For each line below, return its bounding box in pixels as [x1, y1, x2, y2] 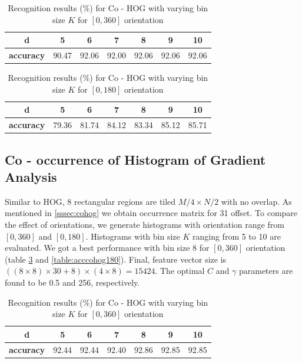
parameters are [238, 264, 293, 277]
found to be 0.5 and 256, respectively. [5, 276, 140, 288]
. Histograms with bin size [85, 230, 180, 242]
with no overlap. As [221, 195, 292, 207]
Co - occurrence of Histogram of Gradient [5, 150, 266, 168]
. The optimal [155, 264, 205, 277]
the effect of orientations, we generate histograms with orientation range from [5, 218, 284, 231]
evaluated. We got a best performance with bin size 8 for [5, 241, 210, 254]
